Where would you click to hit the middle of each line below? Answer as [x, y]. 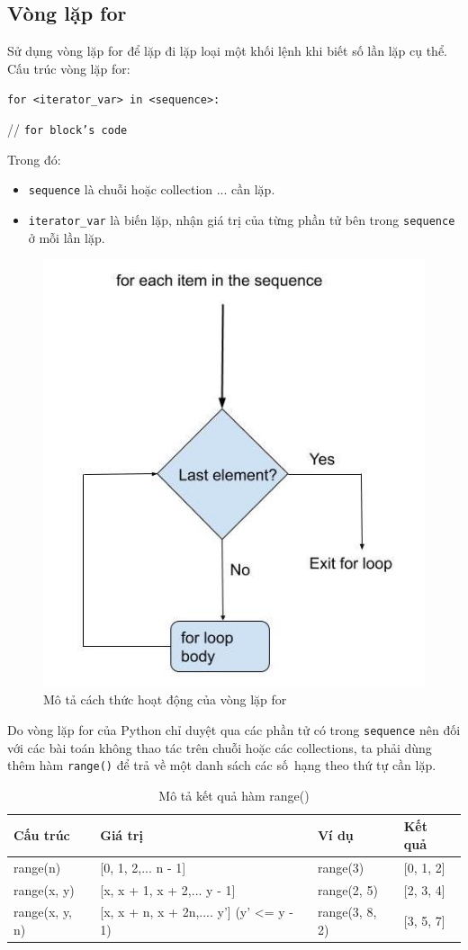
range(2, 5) [347, 889]
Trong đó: [34, 159]
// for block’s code [67, 129]
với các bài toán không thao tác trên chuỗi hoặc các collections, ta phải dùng [220, 747]
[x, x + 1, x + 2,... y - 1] [168, 889]
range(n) [37, 867]
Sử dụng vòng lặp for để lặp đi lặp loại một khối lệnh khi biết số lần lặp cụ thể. [228, 51]
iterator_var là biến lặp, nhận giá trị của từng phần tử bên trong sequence [242, 219]
